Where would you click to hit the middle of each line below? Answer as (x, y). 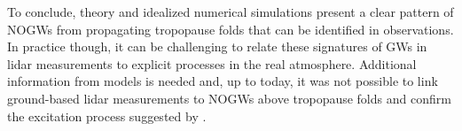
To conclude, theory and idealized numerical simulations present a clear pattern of (231, 12)
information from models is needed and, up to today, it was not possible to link (223, 81)
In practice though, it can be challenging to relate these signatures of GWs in (217, 46)
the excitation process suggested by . (107, 116)
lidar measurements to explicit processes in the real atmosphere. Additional (212, 63)
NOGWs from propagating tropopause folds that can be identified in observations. (231, 29)
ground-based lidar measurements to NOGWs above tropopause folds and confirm (229, 98)
